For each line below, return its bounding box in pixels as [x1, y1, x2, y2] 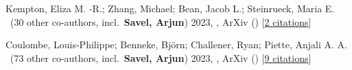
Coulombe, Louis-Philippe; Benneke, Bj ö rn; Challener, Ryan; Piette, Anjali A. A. [5, 37, 347, 52]
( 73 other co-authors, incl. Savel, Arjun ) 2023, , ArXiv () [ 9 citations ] [10, 50, 312, 65]
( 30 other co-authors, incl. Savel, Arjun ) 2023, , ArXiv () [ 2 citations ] [10, 14, 312, 29]
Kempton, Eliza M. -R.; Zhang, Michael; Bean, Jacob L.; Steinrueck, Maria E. [5, 1, 335, 15]
